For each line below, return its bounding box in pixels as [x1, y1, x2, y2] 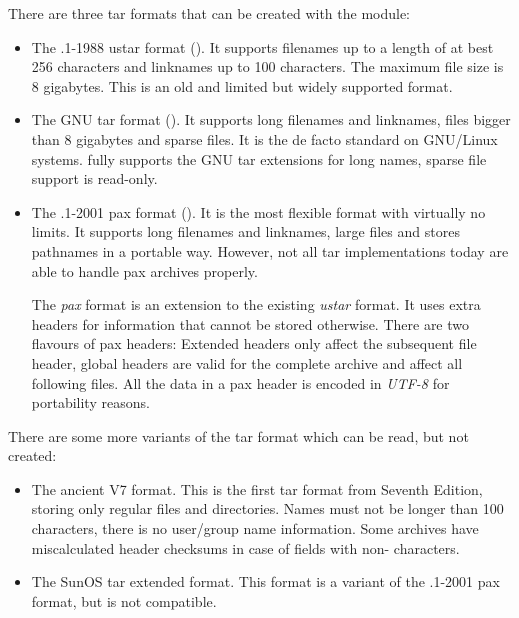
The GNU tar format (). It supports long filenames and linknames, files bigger [31, 109, 511, 130]
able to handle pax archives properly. [31, 260, 258, 281]
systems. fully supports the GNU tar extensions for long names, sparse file [31, 148, 487, 169]
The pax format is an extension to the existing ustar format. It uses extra [31, 294, 481, 315]
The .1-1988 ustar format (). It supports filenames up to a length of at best [31, 36, 494, 57]
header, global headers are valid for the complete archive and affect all [31, 352, 463, 373]
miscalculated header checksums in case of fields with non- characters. [31, 537, 460, 558]
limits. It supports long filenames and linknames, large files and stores [31, 221, 460, 242]
